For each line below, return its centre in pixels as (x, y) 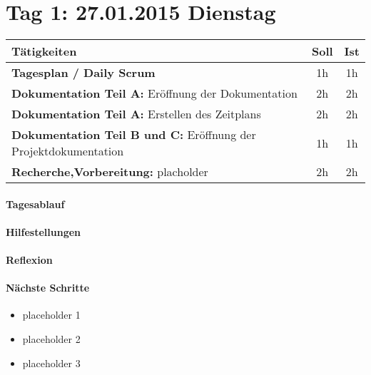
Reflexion (29, 260)
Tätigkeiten (44, 51)
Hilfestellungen (44, 231)
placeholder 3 (51, 363)
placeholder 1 (51, 315)
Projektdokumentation (68, 151)
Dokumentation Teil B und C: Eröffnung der (134, 135)
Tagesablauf (35, 204)
